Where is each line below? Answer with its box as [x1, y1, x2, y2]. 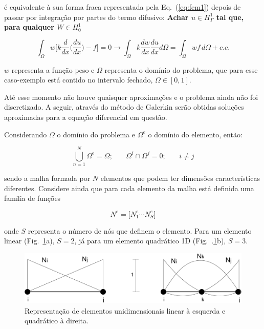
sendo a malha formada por [4, 173, 91, 183]
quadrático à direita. [25, 315, 89, 326]
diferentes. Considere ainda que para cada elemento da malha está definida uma [4, 182, 254, 193]
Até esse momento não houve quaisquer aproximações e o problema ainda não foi [4, 91, 258, 102]
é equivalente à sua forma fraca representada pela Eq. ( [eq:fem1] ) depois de [4, 2, 241, 12]
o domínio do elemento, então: [148, 129, 243, 139]
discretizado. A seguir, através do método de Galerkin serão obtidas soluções [4, 101, 244, 112]
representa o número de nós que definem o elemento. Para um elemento [28, 225, 252, 236]
